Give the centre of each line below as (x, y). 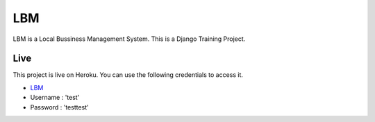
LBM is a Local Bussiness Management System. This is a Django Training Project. (129, 39)
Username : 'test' (55, 98)
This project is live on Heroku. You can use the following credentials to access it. (128, 75)
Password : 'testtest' (60, 107)
